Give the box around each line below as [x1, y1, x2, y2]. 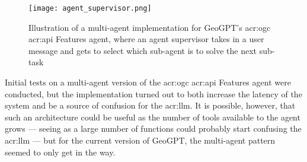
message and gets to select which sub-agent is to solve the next [28, 44, 257, 56]
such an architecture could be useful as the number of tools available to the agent [5, 110, 300, 123]
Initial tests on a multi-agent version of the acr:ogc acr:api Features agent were [5, 76, 291, 88]
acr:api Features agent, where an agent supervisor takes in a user [28, 33, 264, 45]
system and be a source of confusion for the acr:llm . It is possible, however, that [5, 99, 296, 112]
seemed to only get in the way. [5, 145, 116, 158]
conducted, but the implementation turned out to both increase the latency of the [5, 87, 302, 100]
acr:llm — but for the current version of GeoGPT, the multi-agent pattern [5, 134, 276, 146]
